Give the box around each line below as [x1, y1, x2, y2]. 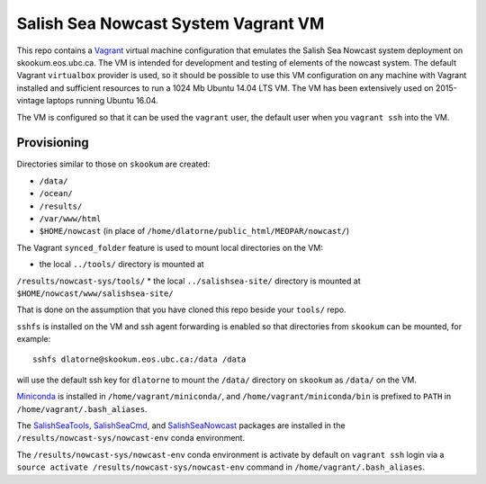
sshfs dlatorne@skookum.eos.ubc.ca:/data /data [32, 354, 247, 364]
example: [16, 334, 51, 345]
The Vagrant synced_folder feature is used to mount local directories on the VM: [16, 242, 324, 253]
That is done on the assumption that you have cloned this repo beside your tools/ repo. [16, 304, 346, 315]
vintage [16, 95, 45, 106]
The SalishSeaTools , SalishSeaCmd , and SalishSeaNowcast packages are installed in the [16, 420, 346, 431]
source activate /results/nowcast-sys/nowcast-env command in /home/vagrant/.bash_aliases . [16, 462, 426, 472]
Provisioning [16, 135, 89, 150]
